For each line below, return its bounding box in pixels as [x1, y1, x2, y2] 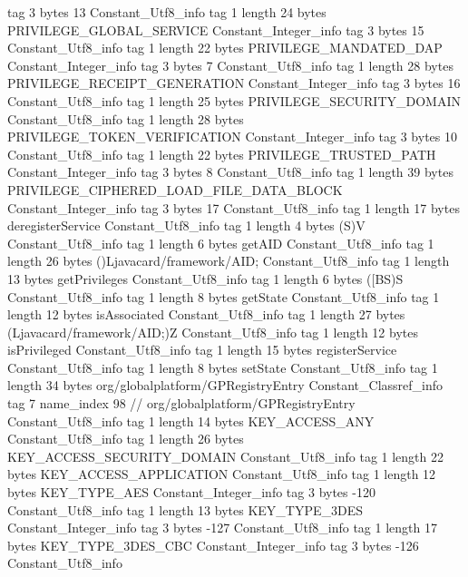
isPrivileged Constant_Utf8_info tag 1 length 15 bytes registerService [7, 340, 397, 359]
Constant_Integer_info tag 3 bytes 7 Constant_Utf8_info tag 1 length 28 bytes [7, 55, 453, 74]
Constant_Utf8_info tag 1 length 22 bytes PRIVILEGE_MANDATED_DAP [7, 38, 443, 57]
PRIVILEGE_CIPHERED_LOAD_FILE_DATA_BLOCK [7, 180, 343, 199]
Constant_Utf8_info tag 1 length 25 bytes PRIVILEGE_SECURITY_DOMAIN [7, 91, 462, 110]
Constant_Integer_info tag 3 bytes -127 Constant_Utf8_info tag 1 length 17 [7, 518, 437, 537]
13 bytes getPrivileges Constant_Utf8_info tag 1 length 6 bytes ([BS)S [7, 269, 404, 288]
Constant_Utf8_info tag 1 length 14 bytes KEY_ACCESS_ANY [7, 411, 375, 430]
